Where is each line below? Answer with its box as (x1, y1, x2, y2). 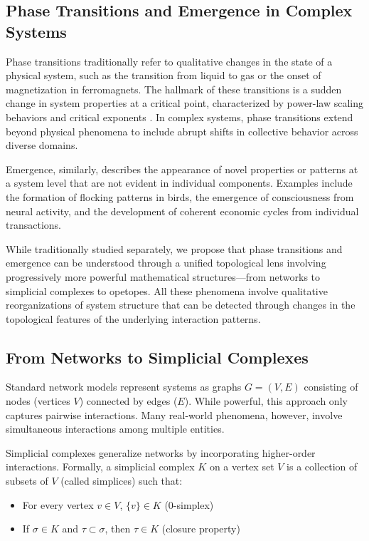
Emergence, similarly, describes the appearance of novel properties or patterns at (6, 161, 358, 176)
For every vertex (22, 497, 94, 512)
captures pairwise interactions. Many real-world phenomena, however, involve (6, 407, 343, 422)
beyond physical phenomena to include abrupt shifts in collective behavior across (6, 123, 358, 138)
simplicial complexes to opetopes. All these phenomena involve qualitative (6, 283, 328, 298)
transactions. (6, 217, 61, 232)
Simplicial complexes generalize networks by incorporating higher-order (6, 445, 316, 460)
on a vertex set (209, 459, 274, 474)
